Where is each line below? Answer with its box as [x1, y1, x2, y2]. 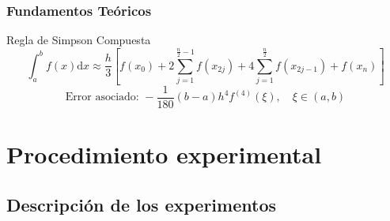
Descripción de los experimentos [6, 192, 276, 216]
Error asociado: [65, 92, 139, 103]
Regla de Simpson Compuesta [6, 32, 151, 48]
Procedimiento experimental [6, 138, 322, 170]
